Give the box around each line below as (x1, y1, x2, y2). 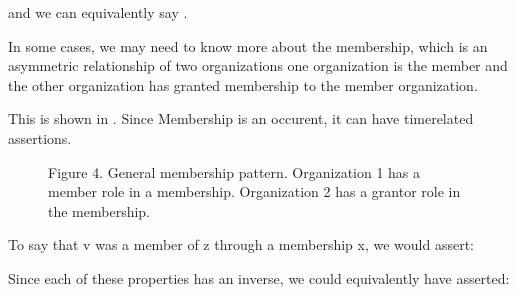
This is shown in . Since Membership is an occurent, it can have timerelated (8, 108, 474, 129)
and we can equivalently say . (8, 2, 188, 22)
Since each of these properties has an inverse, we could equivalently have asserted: (8, 267, 510, 288)
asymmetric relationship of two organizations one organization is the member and (8, 55, 508, 76)
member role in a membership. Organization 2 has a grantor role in (48, 181, 461, 202)
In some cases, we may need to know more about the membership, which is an (8, 35, 488, 56)
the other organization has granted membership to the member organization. (8, 74, 478, 95)
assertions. (8, 127, 72, 148)
